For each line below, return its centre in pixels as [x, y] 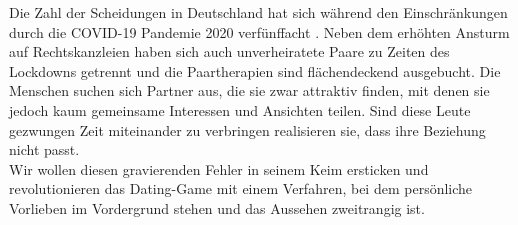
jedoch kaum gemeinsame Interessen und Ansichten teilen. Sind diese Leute [240, 109]
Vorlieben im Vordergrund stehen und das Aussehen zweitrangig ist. [217, 207]
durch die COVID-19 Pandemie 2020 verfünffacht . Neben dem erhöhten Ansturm [259, 31]
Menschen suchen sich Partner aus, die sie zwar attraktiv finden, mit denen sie [249, 90]
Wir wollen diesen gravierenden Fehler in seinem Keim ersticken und [219, 168]
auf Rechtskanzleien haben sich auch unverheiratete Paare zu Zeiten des [229, 51]
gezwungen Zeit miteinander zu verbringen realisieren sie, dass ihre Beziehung [247, 129]
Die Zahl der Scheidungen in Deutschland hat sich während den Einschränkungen [258, 12]
